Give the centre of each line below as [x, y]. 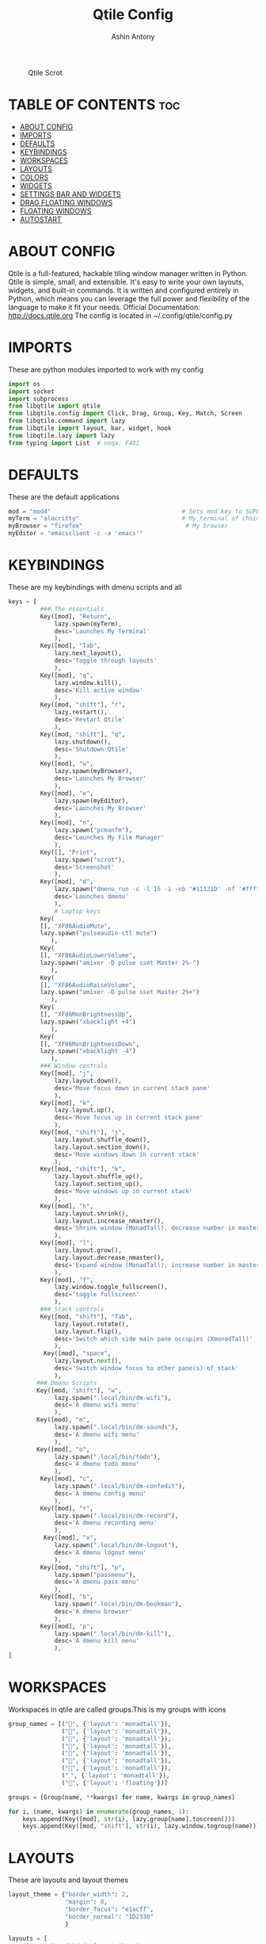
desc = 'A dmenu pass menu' [97, 1582]
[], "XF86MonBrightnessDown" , [90, 1044]
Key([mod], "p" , [66, 1626]
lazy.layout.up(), [84, 1110]
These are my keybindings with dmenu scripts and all [95, 587]
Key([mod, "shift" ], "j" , [83, 1132]
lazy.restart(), [81, 712]
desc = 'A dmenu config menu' [101, 1493]
